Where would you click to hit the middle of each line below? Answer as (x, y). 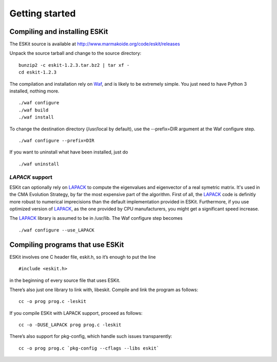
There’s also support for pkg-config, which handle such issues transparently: (91, 336)
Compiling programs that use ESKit (67, 245)
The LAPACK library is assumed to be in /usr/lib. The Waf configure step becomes (96, 218)
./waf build (34, 110)
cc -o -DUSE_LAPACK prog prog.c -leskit (70, 325)
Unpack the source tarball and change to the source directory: (75, 53)
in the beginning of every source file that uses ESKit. (65, 280)
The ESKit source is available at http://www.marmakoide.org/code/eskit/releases (95, 44)
